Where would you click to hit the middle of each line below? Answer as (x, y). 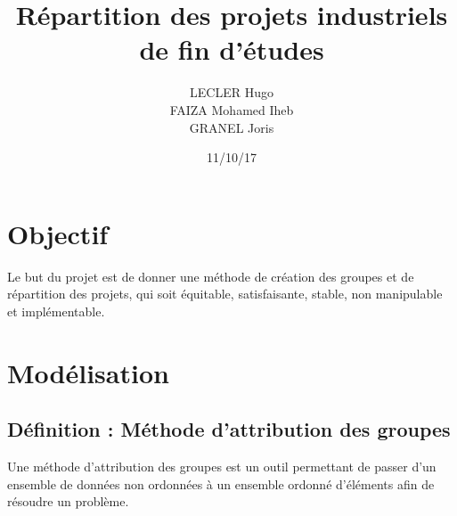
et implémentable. (56, 311)
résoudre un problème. (68, 501)
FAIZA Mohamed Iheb (232, 109)
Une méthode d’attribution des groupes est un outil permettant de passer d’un (222, 466)
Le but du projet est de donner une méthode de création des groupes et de (211, 276)
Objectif (58, 233)
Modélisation (88, 372)
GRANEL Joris (232, 127)
